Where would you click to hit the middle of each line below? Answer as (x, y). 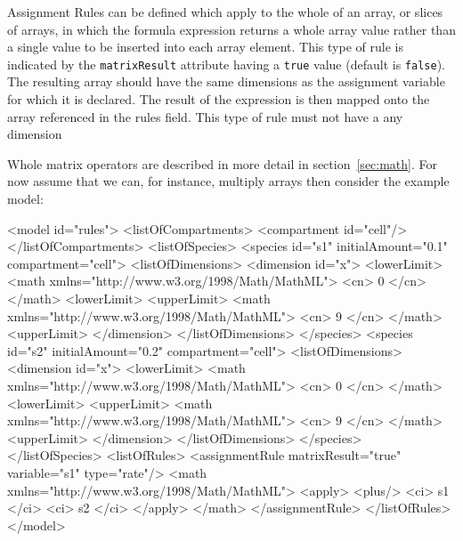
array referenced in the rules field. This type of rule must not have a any (205, 116)
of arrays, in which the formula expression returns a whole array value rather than (231, 29)
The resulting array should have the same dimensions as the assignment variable (226, 81)
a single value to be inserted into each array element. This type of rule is (205, 47)
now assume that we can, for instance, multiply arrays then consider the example (228, 181)
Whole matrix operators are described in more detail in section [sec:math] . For (223, 163)
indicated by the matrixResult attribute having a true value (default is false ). (226, 64)
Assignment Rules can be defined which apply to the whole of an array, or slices (225, 12)
